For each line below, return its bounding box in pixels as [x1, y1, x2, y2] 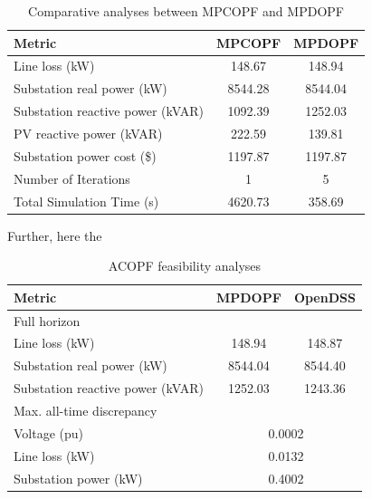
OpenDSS [293, 287, 356, 306]
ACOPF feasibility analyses [108, 256, 262, 275]
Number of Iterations [14, 168, 130, 187]
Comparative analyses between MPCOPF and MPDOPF [28, 2, 344, 20]
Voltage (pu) [14, 423, 84, 442]
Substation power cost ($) [14, 146, 157, 165]
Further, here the [7, 226, 102, 245]
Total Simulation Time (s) [14, 191, 159, 210]
